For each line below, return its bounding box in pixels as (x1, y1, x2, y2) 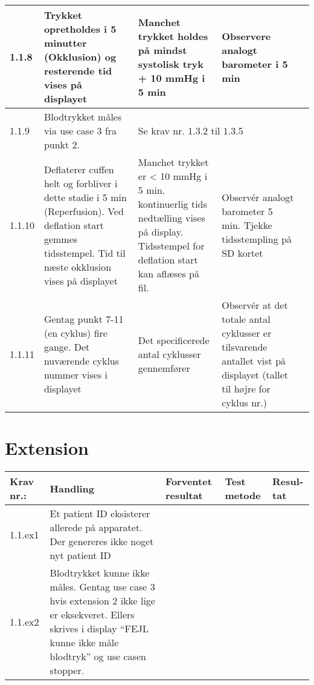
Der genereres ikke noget (50, 534, 154, 549)
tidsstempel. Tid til (43, 245, 126, 260)
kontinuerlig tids (138, 197, 207, 211)
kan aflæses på (138, 266, 199, 280)
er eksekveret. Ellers (50, 607, 135, 622)
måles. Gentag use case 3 (50, 580, 155, 594)
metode (225, 488, 261, 503)
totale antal (222, 312, 271, 326)
